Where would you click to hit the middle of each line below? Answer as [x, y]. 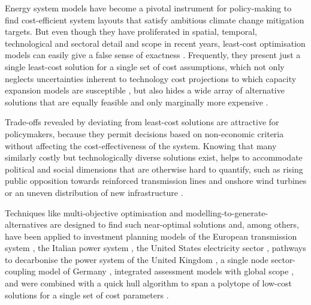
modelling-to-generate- [227, 212]
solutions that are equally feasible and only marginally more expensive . [137, 102]
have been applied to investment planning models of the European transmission [151, 236]
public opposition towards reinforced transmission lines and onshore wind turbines [156, 181]
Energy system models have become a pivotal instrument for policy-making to [148, 8]
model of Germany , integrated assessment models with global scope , [166, 271]
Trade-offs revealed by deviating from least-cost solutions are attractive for [142, 122]
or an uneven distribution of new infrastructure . [94, 192]
